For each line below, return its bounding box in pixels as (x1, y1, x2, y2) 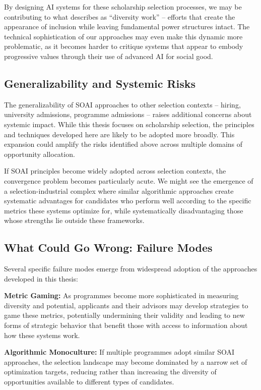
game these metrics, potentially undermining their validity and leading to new (4, 310, 245, 320)
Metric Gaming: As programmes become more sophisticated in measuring (4, 290, 239, 301)
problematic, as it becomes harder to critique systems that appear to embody (4, 41, 243, 51)
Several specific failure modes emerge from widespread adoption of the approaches (4, 263, 257, 274)
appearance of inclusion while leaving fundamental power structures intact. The (4, 21, 250, 32)
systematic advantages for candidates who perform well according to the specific (4, 195, 251, 206)
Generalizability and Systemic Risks (4, 75, 196, 91)
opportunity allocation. (4, 148, 75, 159)
